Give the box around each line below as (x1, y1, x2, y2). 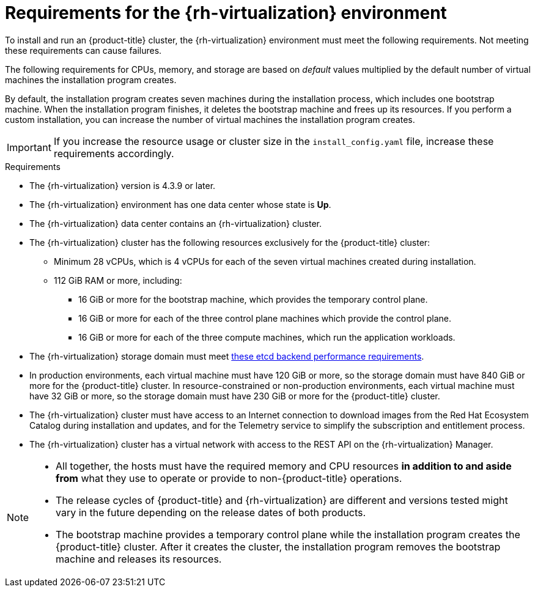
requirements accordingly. (53, 147, 174, 160)
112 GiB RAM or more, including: (54, 275, 182, 286)
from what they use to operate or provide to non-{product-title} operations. (56, 472, 402, 484)
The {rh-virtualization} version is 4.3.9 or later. (29, 180, 216, 191)
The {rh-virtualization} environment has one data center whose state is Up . (29, 199, 331, 210)
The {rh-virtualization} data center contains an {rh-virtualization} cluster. (29, 218, 322, 229)
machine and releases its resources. (56, 552, 222, 565)
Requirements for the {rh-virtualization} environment (5, 2, 447, 23)
